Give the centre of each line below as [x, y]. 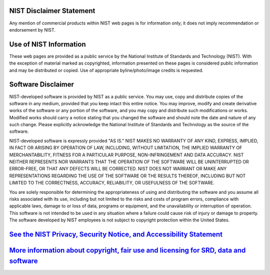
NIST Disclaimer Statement [52, 11]
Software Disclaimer [42, 84]
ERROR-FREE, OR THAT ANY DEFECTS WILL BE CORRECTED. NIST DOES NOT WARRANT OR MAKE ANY [118, 169]
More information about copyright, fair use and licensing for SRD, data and [127, 250]
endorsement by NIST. [32, 30]
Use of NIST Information [47, 44]
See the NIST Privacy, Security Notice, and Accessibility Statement [116, 234]
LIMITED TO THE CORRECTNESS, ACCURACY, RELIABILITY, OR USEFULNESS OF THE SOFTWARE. [112, 183]
